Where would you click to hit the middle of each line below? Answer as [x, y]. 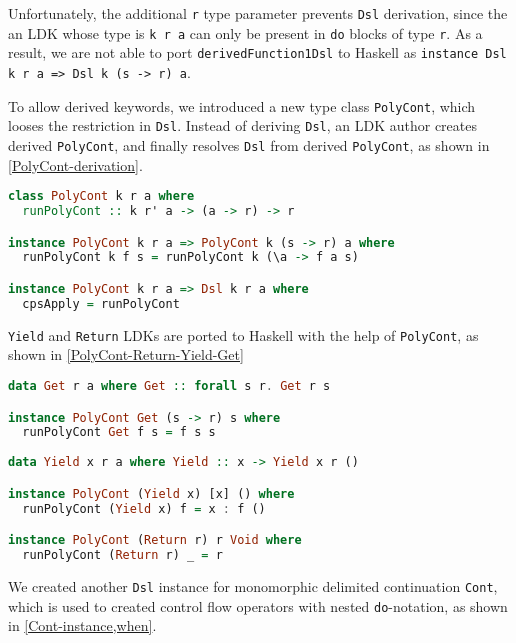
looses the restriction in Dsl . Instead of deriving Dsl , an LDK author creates [242, 125]
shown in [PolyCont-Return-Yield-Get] [126, 354]
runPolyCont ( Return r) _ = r [122, 554]
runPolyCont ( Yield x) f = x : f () [144, 508]
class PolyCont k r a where [101, 196]
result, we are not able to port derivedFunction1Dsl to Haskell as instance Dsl [257, 52]
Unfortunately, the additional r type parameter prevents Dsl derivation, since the [258, 13]
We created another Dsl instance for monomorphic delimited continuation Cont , [253, 585]
